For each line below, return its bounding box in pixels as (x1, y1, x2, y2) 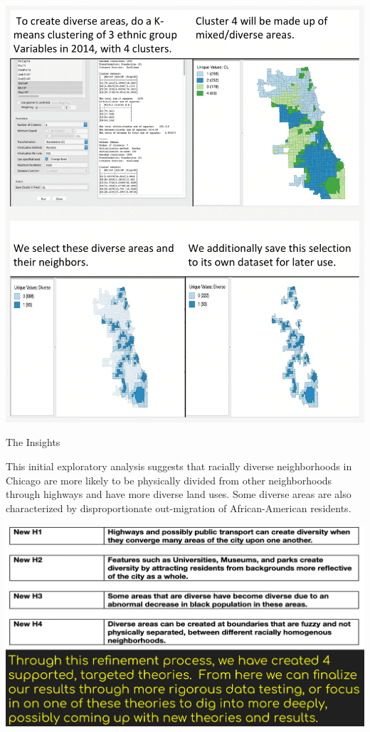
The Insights (6, 435, 60, 450)
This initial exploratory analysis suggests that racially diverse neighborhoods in (6, 458, 352, 473)
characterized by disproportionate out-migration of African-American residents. (6, 500, 351, 515)
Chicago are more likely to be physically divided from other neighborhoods (6, 472, 332, 487)
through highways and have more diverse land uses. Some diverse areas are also (6, 487, 351, 502)
